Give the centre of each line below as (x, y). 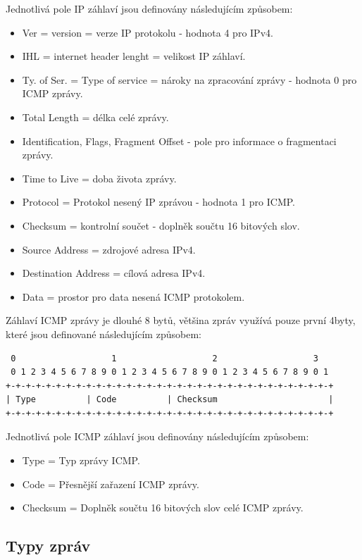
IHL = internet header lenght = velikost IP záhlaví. (134, 56)
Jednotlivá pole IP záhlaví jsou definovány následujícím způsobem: (149, 8)
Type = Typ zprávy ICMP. (81, 460)
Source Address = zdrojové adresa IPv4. (109, 249)
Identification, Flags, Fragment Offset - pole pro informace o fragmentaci (179, 141)
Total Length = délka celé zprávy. (95, 117)
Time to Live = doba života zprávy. (99, 178)
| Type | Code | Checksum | (170, 400)
